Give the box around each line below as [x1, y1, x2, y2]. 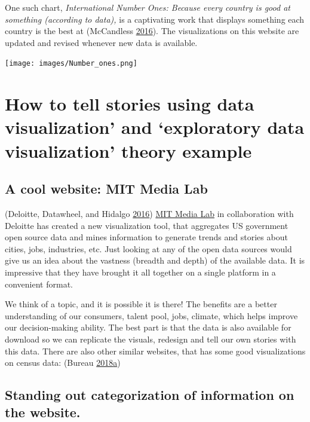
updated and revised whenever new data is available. [5, 36, 198, 48]
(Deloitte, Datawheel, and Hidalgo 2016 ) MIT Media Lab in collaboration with [5, 207, 294, 219]
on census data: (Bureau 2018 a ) [5, 356, 121, 369]
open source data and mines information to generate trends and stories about [5, 231, 288, 243]
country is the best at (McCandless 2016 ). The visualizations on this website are [5, 25, 299, 37]
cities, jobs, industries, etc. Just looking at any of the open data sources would [5, 242, 292, 255]
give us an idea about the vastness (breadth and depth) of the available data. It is [5, 254, 305, 267]
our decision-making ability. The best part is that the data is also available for [5, 321, 291, 334]
